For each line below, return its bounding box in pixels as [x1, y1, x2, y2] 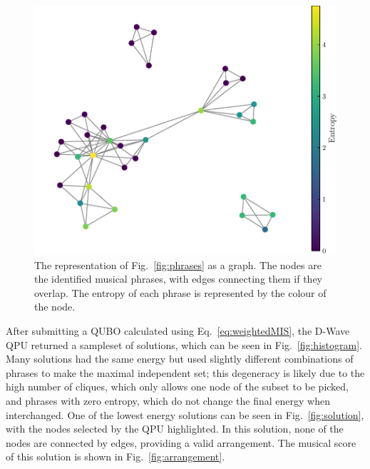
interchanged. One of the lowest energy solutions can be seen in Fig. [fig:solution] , [6, 407, 364, 422]
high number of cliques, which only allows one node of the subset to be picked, [6, 379, 349, 394]
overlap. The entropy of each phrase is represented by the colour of [34, 285, 327, 300]
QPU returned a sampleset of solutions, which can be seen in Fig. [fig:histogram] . [6, 337, 362, 352]
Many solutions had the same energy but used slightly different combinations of [6, 351, 354, 366]
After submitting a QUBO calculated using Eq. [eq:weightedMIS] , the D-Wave [6, 323, 350, 338]
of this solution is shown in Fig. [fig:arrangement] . [6, 449, 225, 464]
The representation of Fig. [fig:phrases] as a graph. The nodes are [34, 257, 322, 272]
